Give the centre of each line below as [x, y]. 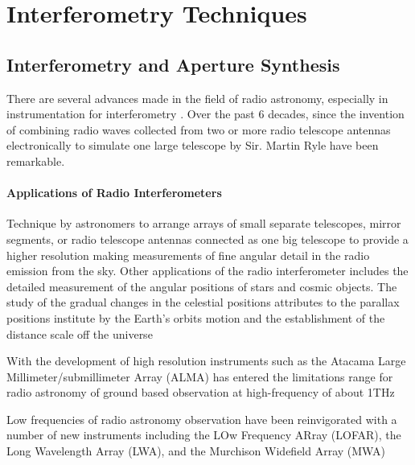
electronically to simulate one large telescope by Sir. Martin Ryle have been [193, 145]
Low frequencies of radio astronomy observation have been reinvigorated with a [202, 419]
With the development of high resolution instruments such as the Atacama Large [206, 361]
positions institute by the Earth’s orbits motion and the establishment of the [196, 317]
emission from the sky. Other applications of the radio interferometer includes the [207, 271]
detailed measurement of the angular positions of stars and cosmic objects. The [202, 286]
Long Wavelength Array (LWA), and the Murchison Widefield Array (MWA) [196, 451]
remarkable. [36, 160]
